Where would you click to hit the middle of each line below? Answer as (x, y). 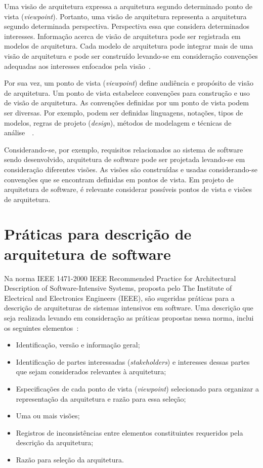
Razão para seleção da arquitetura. (70, 459)
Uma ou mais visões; (48, 416)
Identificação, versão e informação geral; (78, 345)
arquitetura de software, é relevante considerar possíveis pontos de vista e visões (128, 189)
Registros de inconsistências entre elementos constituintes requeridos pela (129, 432)
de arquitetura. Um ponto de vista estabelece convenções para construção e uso (127, 92)
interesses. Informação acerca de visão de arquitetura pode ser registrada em (122, 36)
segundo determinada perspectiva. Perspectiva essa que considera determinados (127, 26)
